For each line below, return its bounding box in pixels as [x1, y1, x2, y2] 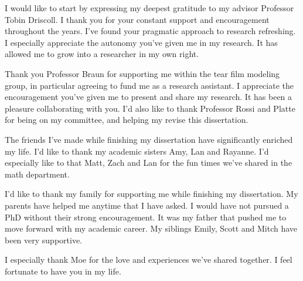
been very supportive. [5, 233, 83, 246]
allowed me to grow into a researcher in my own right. [5, 48, 199, 60]
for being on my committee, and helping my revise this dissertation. [5, 113, 248, 126]
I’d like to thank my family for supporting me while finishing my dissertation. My [5, 188, 298, 200]
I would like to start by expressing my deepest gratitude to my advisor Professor [5, 2, 294, 14]
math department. [5, 168, 70, 180]
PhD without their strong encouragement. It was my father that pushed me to [5, 210, 287, 223]
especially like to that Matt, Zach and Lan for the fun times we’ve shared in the [5, 156, 292, 169]
